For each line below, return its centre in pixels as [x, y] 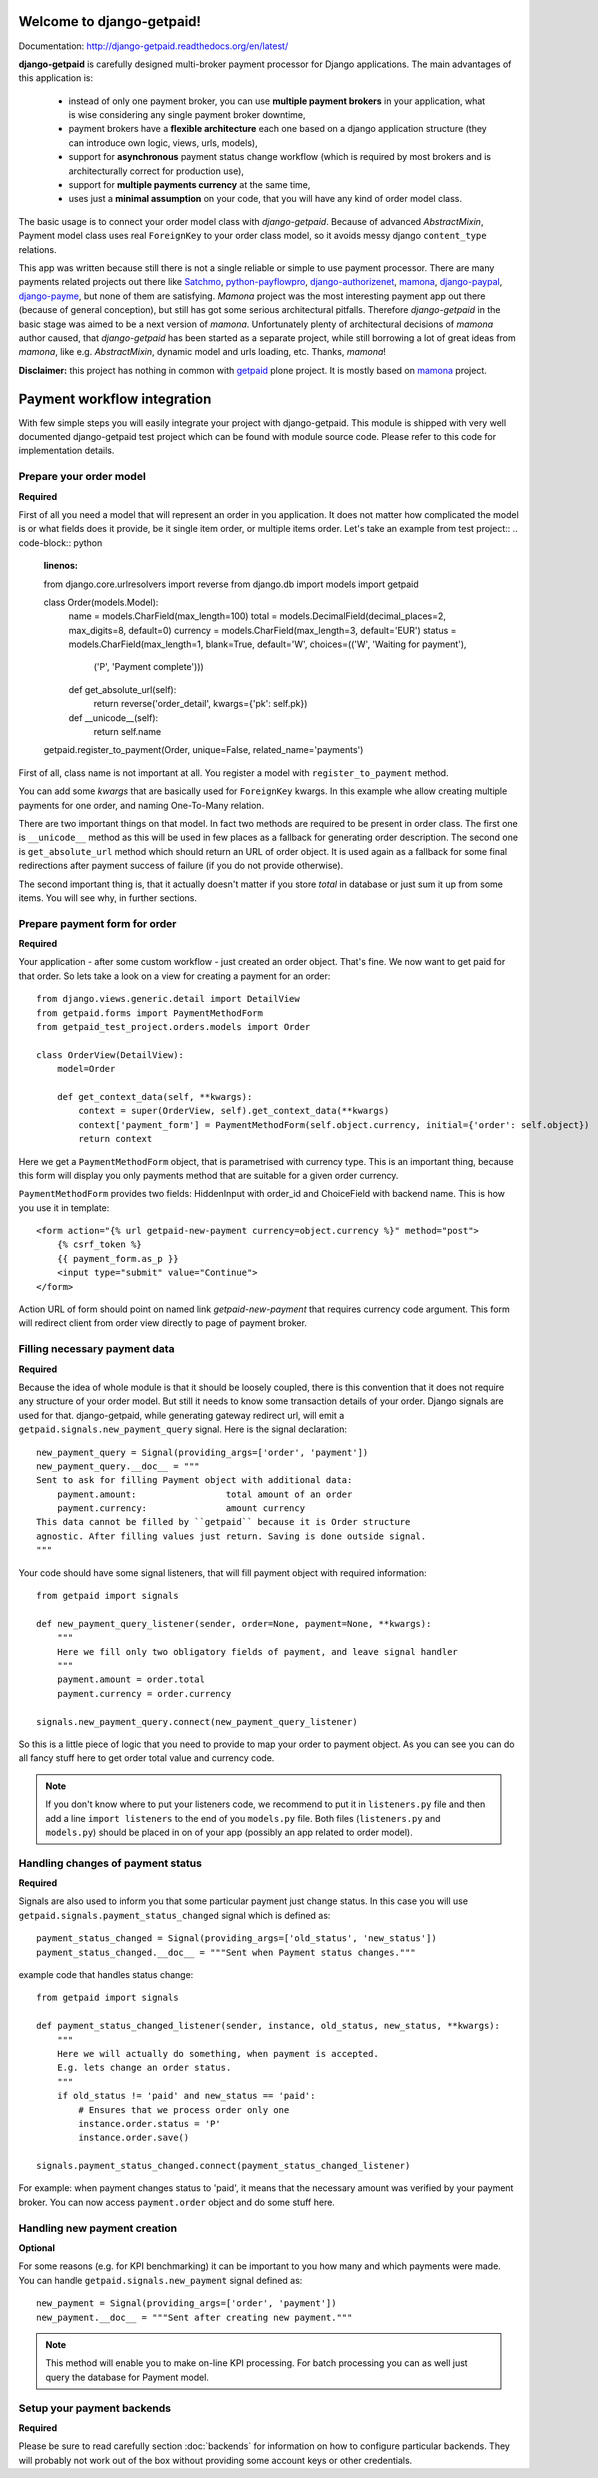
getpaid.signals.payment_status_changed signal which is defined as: [174, 1915]
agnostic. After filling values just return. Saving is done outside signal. [231, 1536]
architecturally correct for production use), [156, 171]
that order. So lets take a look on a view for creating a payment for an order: [174, 976]
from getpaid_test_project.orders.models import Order [173, 1027]
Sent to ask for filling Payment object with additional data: [194, 1480]
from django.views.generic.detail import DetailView [168, 999]
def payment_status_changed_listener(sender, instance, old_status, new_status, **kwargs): [268, 2026]
